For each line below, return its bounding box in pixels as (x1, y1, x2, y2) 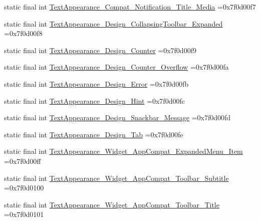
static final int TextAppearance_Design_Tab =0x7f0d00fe (4, 129, 183, 139)
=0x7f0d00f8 (4, 28, 43, 39)
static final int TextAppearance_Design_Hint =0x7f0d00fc (4, 95, 185, 106)
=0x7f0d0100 (4, 182, 44, 193)
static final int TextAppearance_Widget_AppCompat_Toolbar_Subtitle (4, 172, 229, 183)
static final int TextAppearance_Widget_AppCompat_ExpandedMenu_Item (4, 146, 243, 156)
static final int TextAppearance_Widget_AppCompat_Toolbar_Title (4, 199, 219, 209)
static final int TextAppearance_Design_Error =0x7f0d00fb (4, 78, 189, 89)
